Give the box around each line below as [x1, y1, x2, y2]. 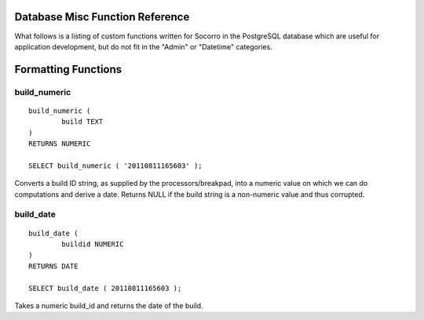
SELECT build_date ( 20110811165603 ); [28, 283, 182, 293]
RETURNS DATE [28, 261, 79, 271]
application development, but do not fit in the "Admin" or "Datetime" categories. [14, 42, 272, 51]
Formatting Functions [14, 63, 122, 76]
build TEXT [61, 118, 104, 126]
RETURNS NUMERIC [28, 140, 91, 148]
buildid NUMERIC [61, 239, 124, 249]
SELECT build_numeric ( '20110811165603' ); [28, 161, 203, 170]
